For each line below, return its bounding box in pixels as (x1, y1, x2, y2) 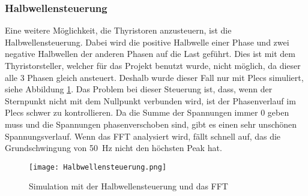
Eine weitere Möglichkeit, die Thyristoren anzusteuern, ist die (5, 24, 232, 37)
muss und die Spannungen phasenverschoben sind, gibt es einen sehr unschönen (5, 117, 297, 130)
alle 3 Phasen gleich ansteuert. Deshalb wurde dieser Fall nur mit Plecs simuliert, (5, 71, 304, 83)
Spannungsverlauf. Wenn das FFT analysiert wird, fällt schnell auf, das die (5, 129, 281, 142)
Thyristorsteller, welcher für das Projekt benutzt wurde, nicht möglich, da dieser (5, 59, 301, 71)
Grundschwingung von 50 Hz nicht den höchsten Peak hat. (5, 141, 222, 154)
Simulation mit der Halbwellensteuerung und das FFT (29, 180, 228, 192)
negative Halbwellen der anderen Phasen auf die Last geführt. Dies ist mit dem (5, 47, 295, 60)
